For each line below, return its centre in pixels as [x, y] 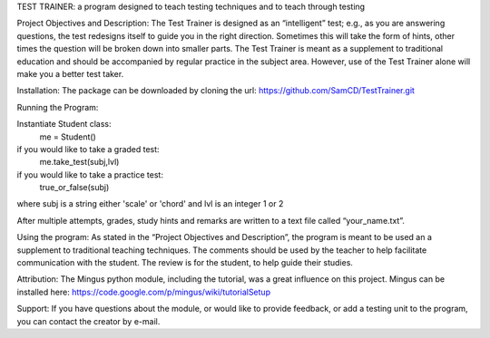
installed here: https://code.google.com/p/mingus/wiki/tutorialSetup [144, 292]
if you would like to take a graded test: [88, 149]
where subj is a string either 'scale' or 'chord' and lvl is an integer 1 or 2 [150, 204]
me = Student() [68, 137]
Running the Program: [58, 107]
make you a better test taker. [70, 73]
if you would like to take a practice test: [90, 174]
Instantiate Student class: [64, 124]
